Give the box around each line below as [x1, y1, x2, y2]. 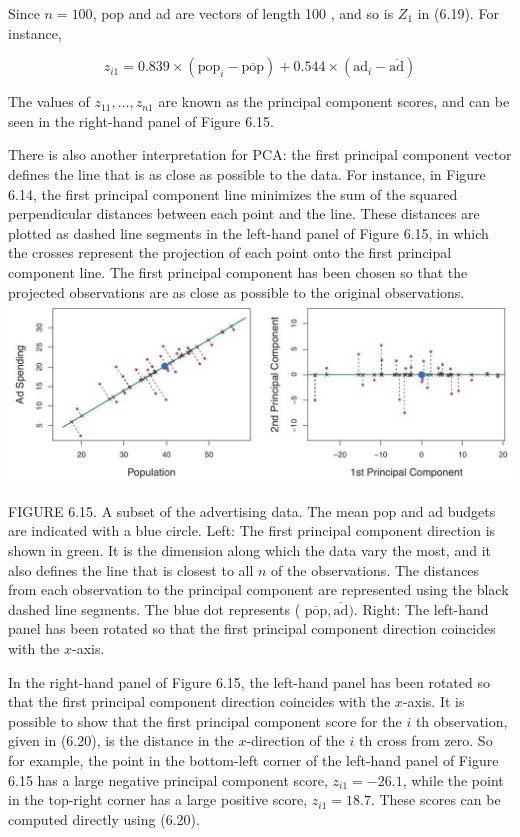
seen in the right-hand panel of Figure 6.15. [8, 110, 274, 131]
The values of [8, 91, 90, 112]
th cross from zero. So [359, 730, 493, 751]
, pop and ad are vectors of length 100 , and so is [92, 3, 394, 23]
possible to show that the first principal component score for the [8, 710, 402, 731]
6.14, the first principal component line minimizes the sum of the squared [8, 183, 458, 204]
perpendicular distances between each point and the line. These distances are [8, 203, 480, 224]
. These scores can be [370, 789, 501, 810]
